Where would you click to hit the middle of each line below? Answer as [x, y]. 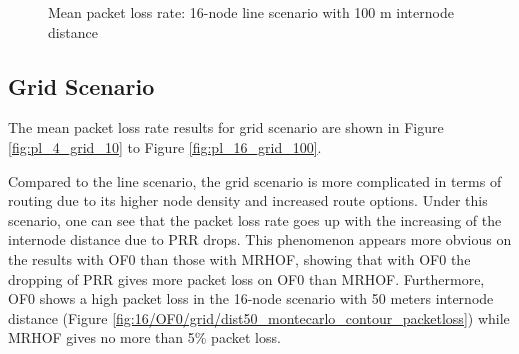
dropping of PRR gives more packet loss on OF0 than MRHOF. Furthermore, [246, 278]
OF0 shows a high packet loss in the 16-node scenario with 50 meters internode [251, 298]
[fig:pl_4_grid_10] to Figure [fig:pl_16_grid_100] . [165, 146]
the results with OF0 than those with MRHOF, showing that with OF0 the [239, 258]
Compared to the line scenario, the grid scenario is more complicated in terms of [255, 180]
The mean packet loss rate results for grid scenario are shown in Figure [226, 127]
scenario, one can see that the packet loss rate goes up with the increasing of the [255, 219]
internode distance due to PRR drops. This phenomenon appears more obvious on [260, 239]
